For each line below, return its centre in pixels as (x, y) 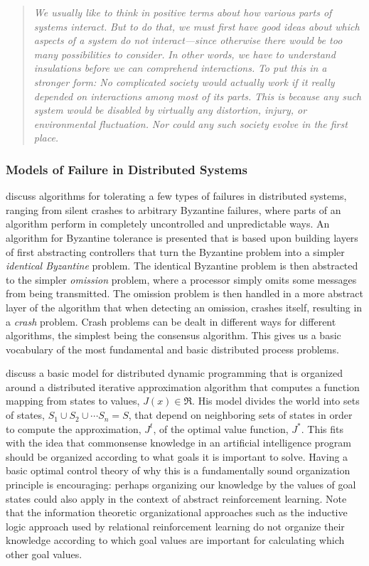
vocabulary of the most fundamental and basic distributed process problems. (172, 349)
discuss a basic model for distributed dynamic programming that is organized (174, 373)
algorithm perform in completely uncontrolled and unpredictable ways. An (168, 224)
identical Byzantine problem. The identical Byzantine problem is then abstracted (182, 266)
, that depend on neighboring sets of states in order (240, 415)
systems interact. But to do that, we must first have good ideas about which (197, 26)
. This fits (322, 428)
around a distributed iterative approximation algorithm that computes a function (183, 386)
